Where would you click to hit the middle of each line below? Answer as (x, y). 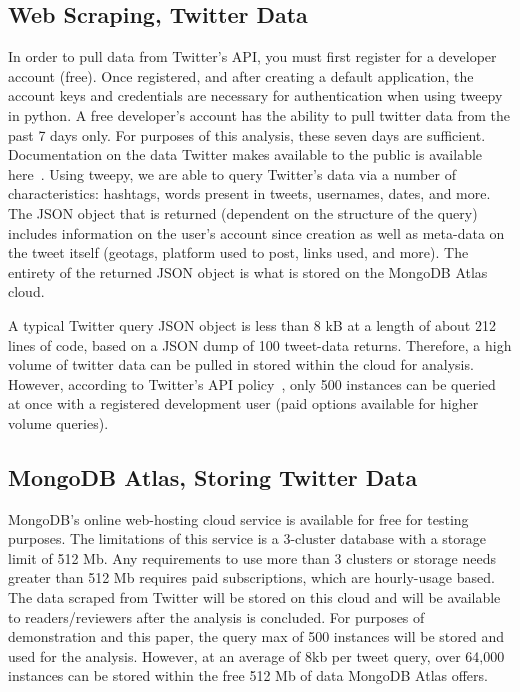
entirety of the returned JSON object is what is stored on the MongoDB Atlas (248, 271)
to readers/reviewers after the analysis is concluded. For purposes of (216, 616)
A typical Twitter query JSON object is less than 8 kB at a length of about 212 (252, 324)
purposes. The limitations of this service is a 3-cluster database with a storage (247, 538)
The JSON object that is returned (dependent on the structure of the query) (243, 212)
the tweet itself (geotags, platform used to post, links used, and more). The (238, 252)
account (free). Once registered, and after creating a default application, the (241, 75)
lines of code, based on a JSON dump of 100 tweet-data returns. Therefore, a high (260, 344)
